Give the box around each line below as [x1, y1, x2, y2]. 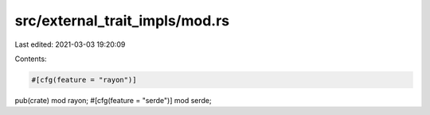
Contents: [14, 54, 47, 63]
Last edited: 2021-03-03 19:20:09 [14, 40, 126, 49]
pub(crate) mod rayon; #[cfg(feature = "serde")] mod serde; [14, 95, 212, 105]
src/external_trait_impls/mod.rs [14, 12, 230, 29]
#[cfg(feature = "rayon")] [31, 75, 137, 84]
